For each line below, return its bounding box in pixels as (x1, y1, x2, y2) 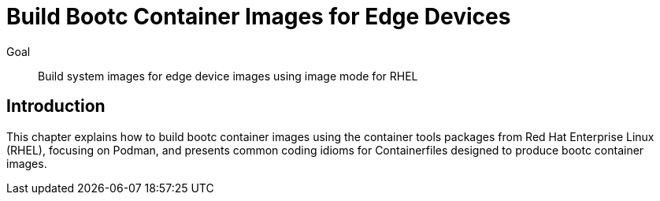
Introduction (6, 96, 106, 117)
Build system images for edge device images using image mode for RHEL (38, 69, 418, 83)
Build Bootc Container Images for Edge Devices (6, 3, 511, 30)
